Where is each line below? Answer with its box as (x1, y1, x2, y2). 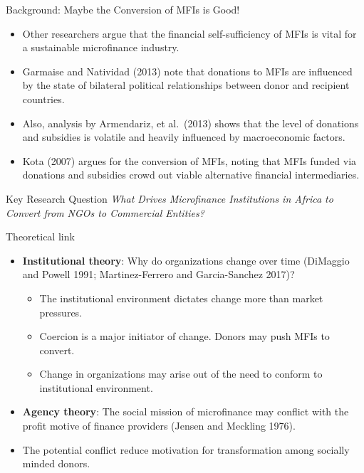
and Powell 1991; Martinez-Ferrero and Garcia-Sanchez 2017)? (22, 267, 295, 282)
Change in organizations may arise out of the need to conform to (39, 366, 323, 381)
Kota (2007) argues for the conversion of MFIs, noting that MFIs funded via (22, 153, 357, 168)
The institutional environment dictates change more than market (39, 290, 323, 305)
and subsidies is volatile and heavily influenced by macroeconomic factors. (22, 129, 345, 144)
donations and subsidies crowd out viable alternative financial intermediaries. (22, 167, 360, 182)
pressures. (39, 304, 83, 319)
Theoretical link (6, 229, 75, 244)
